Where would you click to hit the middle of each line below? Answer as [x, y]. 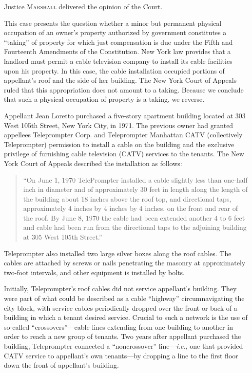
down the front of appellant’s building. [61, 365]
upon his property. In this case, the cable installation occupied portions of [114, 70]
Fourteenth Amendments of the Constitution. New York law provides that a [117, 51]
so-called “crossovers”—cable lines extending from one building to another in [118, 326]
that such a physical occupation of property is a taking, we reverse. [104, 99]
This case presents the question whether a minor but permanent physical [113, 23]
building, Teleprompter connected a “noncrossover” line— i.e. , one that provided [124, 346]
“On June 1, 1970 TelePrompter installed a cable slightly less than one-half [135, 179]
